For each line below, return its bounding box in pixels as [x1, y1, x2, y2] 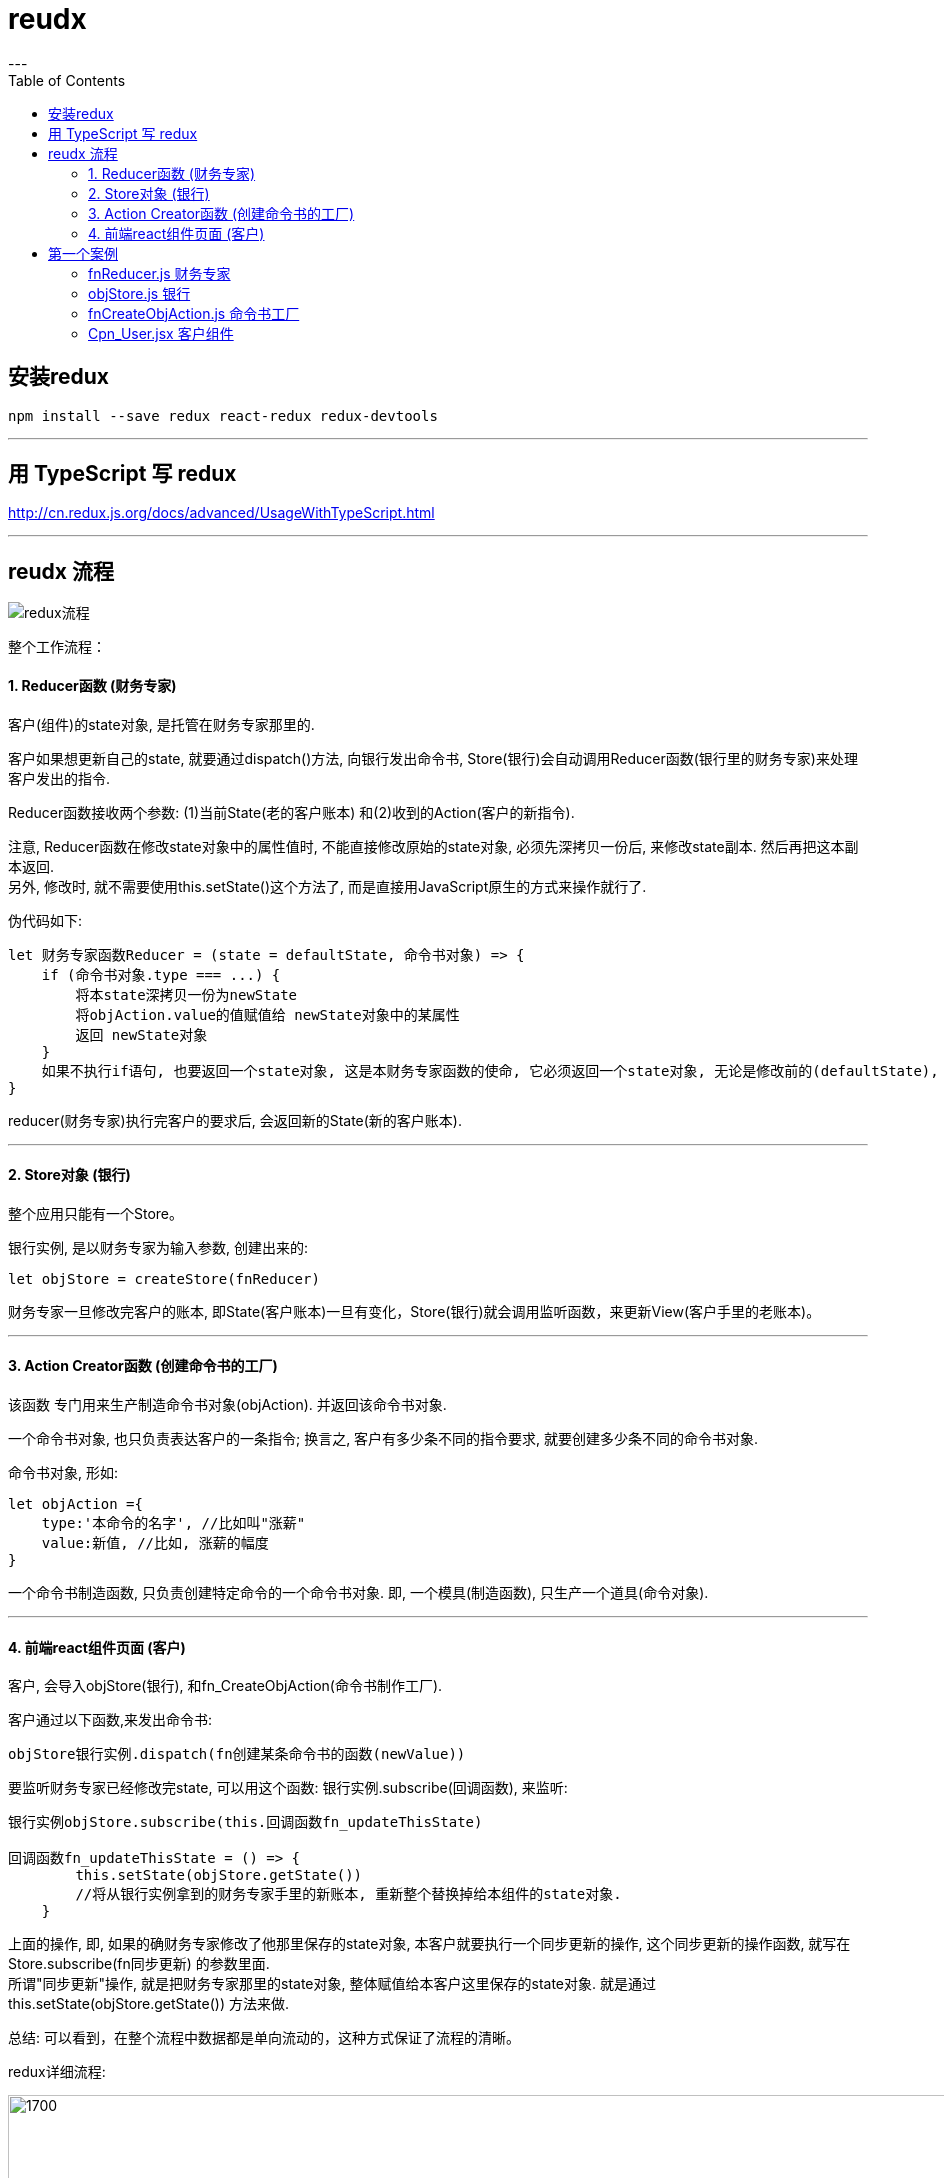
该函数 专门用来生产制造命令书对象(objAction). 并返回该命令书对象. [8, 1395, 447, 1413]
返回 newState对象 [75, 1026, 208, 1043]
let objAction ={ [8, 1495, 143, 1512]
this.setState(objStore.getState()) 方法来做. [8, 1995, 289, 2013]
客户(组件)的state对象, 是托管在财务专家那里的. [8, 715, 315, 733]
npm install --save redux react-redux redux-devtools [8, 407, 438, 424]
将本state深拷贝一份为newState [75, 986, 298, 1003]
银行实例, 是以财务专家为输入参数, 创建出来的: [8, 1238, 308, 1256]
